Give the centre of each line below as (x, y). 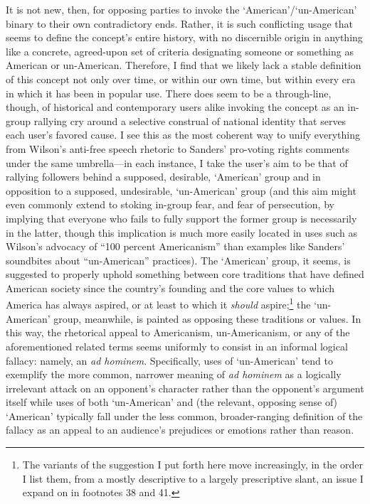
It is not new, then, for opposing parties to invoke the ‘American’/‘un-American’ (181, 9)
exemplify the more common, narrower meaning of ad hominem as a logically (174, 374)
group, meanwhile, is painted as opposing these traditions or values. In (207, 318)
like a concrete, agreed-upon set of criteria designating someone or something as (180, 51)
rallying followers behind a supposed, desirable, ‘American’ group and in (163, 177)
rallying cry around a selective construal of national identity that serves (190, 120)
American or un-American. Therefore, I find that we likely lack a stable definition (184, 65)
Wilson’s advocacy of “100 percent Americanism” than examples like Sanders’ (175, 246)
